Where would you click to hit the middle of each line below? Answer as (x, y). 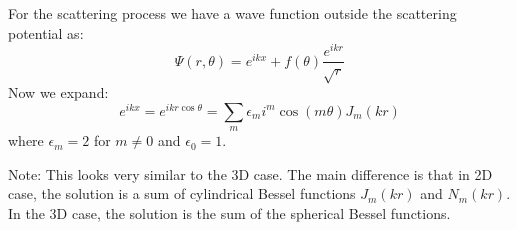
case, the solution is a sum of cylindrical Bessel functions (182, 193)
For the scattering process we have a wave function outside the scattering (232, 13)
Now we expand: (58, 92)
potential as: (46, 32)
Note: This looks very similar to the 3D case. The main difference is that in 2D (250, 173)
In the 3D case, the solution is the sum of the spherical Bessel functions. (229, 212)
